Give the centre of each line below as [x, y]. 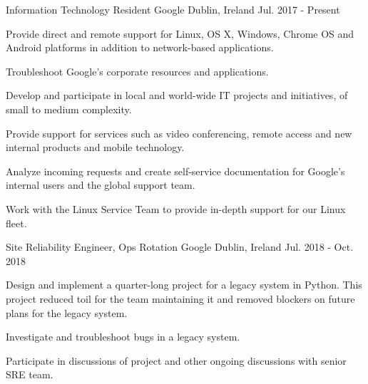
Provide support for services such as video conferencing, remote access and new [179, 133]
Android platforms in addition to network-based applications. [140, 47]
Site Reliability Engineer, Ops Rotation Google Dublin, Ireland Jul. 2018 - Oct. [180, 247]
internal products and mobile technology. [95, 147]
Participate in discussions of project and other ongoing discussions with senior [176, 360]
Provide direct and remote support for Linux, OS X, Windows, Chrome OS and [180, 33]
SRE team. [30, 374]
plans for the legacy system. [67, 312]
